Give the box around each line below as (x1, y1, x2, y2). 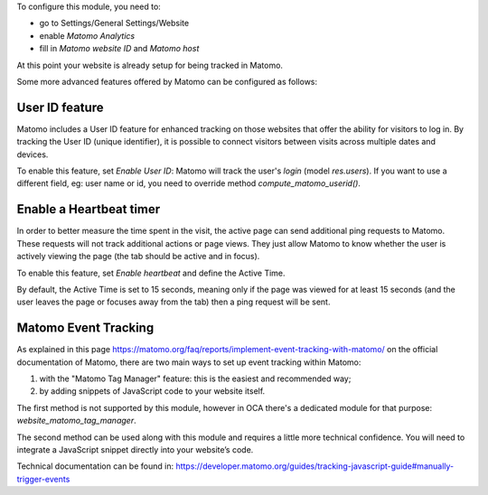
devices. (16, 149, 49, 160)
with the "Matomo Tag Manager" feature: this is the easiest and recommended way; (39, 373, 352, 384)
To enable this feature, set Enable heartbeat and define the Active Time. (16, 267, 286, 278)
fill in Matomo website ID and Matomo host (39, 43, 200, 54)
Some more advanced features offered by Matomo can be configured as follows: (16, 76, 318, 87)
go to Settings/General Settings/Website (39, 18, 190, 29)
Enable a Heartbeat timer (16, 201, 161, 217)
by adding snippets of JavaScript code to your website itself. (39, 386, 266, 397)
